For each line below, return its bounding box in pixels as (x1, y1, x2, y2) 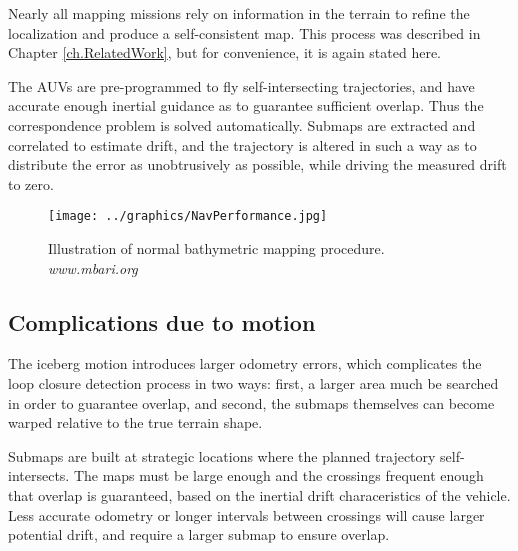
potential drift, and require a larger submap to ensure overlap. (8, 524, 390, 545)
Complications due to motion (8, 306, 316, 337)
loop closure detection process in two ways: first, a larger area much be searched (8, 372, 499, 393)
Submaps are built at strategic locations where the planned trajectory (8, 445, 436, 466)
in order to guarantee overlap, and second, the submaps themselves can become (8, 392, 495, 413)
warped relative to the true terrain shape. (8, 412, 263, 433)
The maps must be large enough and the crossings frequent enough (73, 465, 484, 486)
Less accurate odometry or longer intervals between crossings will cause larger (8, 504, 485, 525)
